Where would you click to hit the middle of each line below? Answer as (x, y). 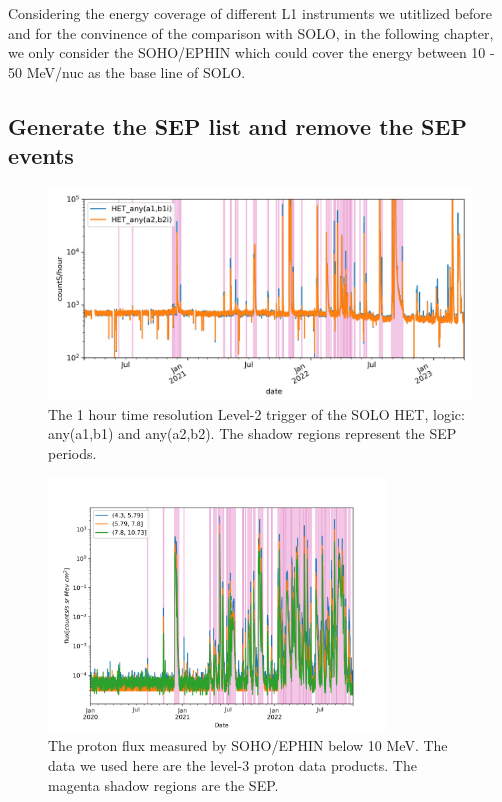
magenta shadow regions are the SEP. (163, 784)
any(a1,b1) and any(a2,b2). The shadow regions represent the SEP (252, 433)
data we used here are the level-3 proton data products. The (232, 764)
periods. (72, 452)
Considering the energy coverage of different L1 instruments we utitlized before (250, 13)
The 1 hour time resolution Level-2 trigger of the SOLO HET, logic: (256, 413)
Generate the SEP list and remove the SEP (237, 125)
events (41, 155)
